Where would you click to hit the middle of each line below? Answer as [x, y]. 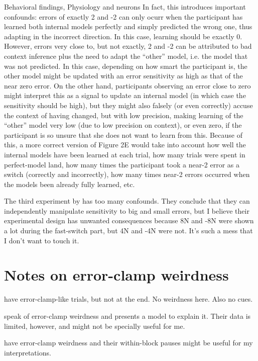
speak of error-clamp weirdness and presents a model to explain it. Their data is [127, 315]
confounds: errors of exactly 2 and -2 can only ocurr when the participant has [123, 16]
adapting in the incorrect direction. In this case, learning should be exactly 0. [123, 36]
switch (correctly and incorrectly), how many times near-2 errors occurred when [127, 174]
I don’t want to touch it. [42, 240]
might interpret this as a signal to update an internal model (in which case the [125, 95]
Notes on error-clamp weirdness [116, 275]
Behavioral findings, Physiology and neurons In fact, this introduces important [125, 7]
